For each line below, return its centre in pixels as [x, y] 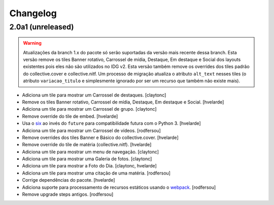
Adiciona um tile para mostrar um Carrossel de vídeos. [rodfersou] [91, 130]
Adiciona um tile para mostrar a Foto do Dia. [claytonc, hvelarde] [89, 166]
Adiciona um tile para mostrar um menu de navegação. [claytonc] [91, 152]
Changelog [33, 13]
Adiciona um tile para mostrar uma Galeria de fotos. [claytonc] [87, 159]
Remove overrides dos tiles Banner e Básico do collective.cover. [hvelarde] [100, 138]
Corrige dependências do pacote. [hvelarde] [68, 180]
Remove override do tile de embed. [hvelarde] [70, 116]
